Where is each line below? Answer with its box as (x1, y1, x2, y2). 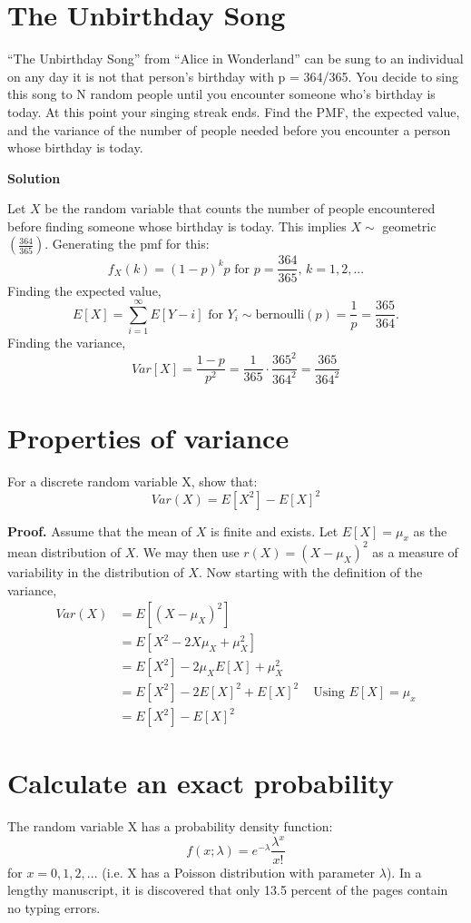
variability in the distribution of (7, 562, 184, 581)
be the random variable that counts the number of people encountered (44, 199, 436, 218)
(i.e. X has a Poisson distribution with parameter (102, 862, 376, 881)
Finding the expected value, (7, 280, 162, 299)
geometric (382, 216, 437, 235)
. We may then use (135, 542, 240, 561)
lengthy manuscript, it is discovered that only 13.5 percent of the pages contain (7, 880, 448, 899)
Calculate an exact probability (7, 764, 394, 801)
